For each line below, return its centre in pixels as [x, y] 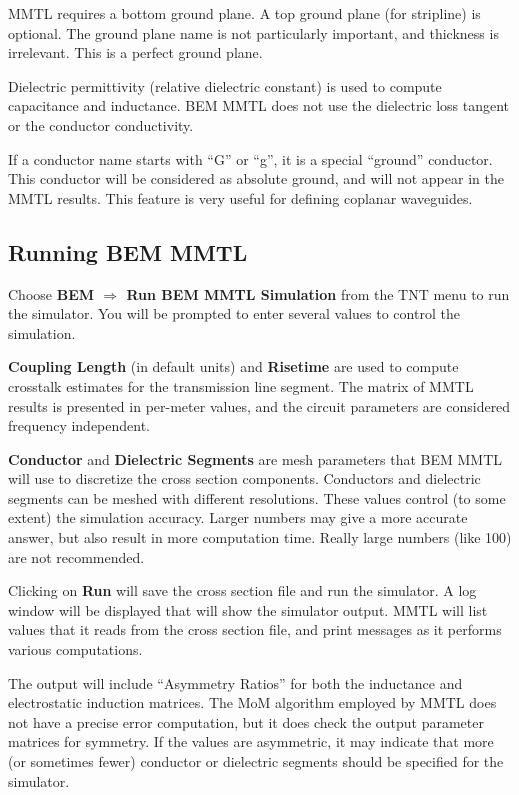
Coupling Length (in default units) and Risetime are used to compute [233, 366]
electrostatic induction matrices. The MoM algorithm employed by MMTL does [252, 702]
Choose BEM [51, 293]
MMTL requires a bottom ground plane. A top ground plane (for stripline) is [244, 13]
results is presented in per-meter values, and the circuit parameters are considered [259, 405]
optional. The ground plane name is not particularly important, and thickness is [253, 32]
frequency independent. [79, 425]
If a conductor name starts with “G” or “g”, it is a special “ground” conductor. [250, 158]
